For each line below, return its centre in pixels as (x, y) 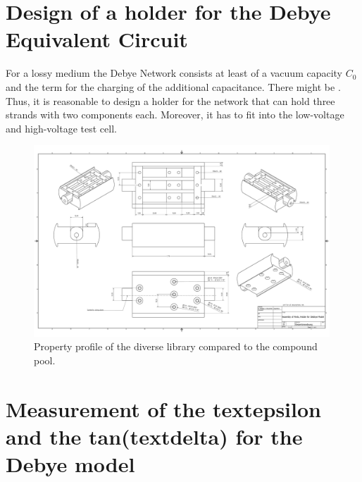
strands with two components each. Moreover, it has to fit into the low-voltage (175, 115)
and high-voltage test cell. (61, 128)
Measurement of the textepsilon (163, 408)
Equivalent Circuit (97, 39)
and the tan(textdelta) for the (154, 436)
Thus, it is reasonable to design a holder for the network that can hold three (170, 100)
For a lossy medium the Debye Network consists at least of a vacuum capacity (174, 73)
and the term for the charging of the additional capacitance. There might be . (173, 86)
